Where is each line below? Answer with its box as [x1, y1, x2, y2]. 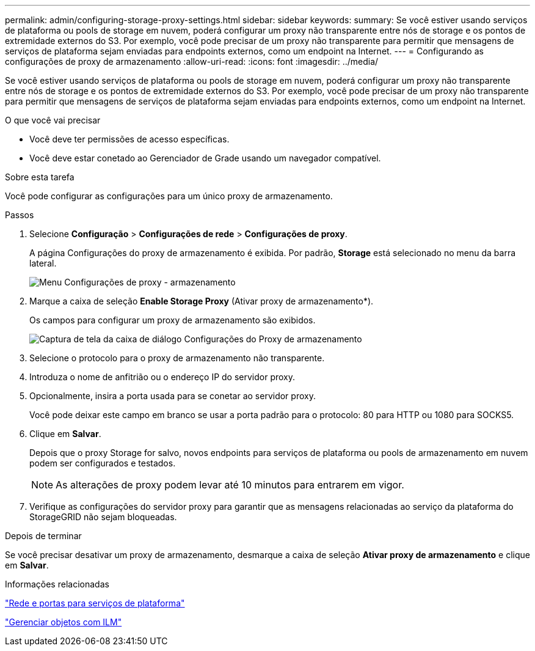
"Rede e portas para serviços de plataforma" [5, 598, 185, 608]
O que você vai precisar [5, 115, 101, 125]
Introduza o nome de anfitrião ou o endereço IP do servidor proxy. [29, 372, 296, 382]
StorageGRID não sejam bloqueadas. [29, 512, 177, 522]
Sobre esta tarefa [5, 172, 75, 182]
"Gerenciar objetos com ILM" [5, 617, 122, 627]
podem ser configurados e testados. [29, 458, 176, 468]
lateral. [29, 258, 57, 268]
